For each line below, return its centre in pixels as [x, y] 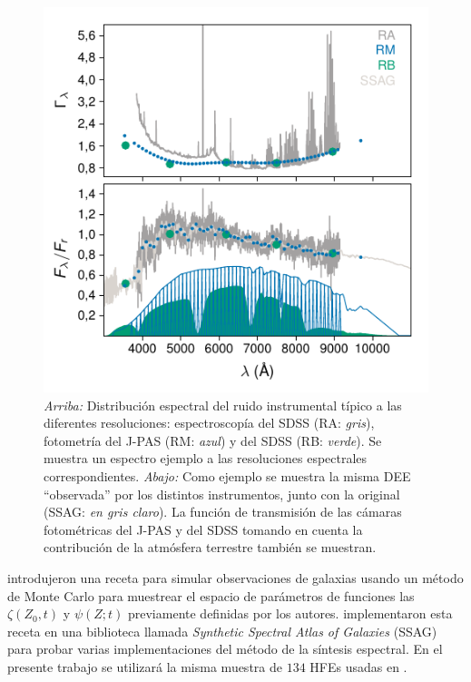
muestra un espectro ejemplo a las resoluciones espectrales [206, 458]
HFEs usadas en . [358, 666]
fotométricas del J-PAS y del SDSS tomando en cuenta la [203, 529]
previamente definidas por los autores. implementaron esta [290, 613]
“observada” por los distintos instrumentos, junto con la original [222, 494]
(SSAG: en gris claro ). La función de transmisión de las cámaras [223, 512]
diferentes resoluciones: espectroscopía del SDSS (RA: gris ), [209, 423]
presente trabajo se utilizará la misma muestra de [145, 666]
